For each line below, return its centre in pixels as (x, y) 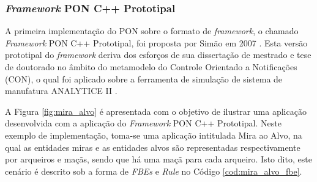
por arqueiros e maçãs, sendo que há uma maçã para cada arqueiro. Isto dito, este (158, 159)
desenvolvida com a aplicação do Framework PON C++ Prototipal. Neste (143, 123)
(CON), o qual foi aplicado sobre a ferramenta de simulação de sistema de (144, 78)
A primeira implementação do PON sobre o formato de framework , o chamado (152, 31)
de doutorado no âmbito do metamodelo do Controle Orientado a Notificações (151, 67)
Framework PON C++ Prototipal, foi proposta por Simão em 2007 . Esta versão (156, 42)
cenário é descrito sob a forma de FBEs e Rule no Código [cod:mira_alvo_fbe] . (154, 171)
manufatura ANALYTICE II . (61, 91)
